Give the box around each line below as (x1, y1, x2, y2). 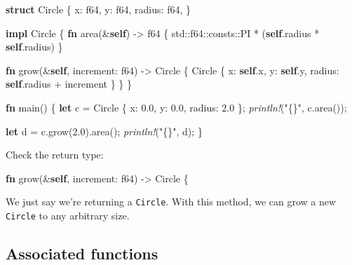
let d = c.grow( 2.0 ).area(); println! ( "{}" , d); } (6, 123, 203, 138)
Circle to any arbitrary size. (6, 208, 130, 222)
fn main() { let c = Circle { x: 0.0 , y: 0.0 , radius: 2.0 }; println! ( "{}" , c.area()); (6, 100, 347, 114)
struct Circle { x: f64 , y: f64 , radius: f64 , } (6, 2, 191, 16)
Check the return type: (6, 147, 104, 162)
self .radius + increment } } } (6, 76, 133, 91)
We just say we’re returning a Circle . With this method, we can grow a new (6, 194, 337, 209)
